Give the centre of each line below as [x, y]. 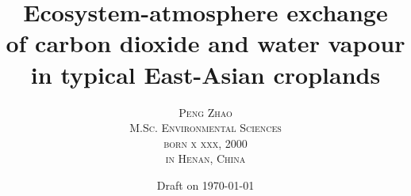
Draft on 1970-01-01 [205, 185]
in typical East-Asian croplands [205, 74]
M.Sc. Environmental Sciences [205, 128]
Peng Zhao [205, 112]
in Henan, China [205, 158]
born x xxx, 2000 [205, 143]
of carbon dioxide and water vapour [205, 43]
